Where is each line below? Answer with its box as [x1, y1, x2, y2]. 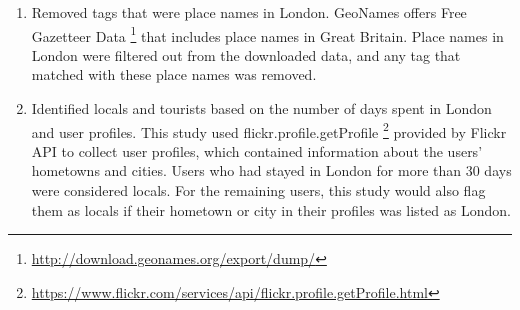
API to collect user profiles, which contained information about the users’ [31, 140, 483, 161]
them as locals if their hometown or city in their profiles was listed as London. [31, 199, 511, 220]
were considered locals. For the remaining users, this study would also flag [31, 180, 486, 201]
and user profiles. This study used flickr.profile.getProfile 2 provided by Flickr [31, 118, 507, 142]
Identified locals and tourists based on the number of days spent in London [31, 98, 492, 119]
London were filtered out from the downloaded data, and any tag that [31, 44, 461, 65]
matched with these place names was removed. [31, 64, 317, 85]
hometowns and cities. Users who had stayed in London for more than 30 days [31, 160, 512, 181]
